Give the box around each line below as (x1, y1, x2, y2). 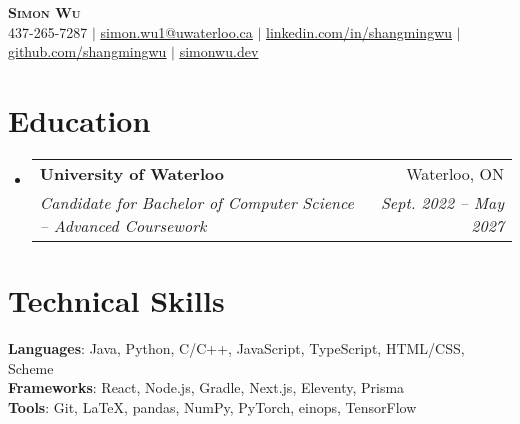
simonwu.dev (179, 41, 259, 62)
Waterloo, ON (406, 161, 504, 185)
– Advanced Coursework (39, 213, 207, 237)
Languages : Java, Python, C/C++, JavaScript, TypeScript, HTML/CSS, (8, 338, 465, 359)
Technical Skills (8, 280, 225, 321)
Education (8, 99, 151, 140)
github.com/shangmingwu (8, 41, 167, 62)
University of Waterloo (39, 161, 224, 185)
